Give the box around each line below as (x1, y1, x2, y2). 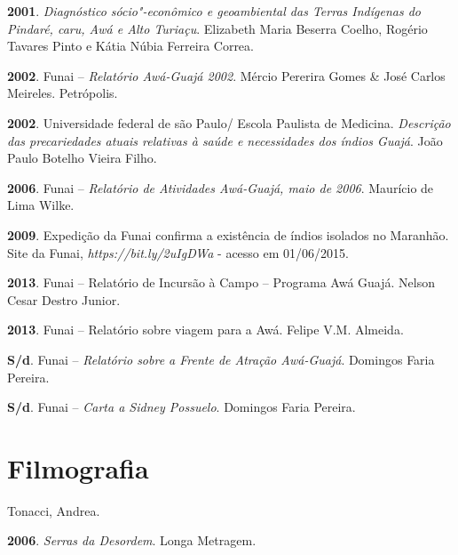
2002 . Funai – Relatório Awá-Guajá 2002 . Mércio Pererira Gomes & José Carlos (7, 66, 446, 84)
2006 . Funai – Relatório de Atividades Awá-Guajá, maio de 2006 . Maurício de (7, 178, 434, 197)
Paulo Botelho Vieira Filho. (7, 149, 157, 167)
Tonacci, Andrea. (7, 501, 100, 519)
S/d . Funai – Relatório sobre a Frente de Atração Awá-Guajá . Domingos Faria (7, 350, 435, 368)
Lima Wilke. (7, 196, 75, 214)
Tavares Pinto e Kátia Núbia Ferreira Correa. (7, 36, 254, 55)
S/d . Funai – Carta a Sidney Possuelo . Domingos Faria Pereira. (7, 398, 356, 416)
